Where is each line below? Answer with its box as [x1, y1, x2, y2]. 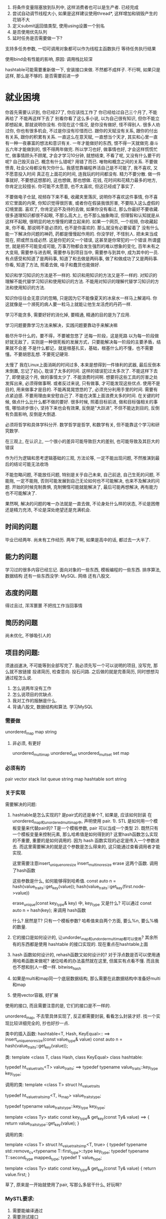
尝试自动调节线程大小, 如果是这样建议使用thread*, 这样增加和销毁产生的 [12, 10, 158, 16]
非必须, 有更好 [12, 740, 41, 746]
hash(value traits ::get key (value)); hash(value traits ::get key [12, 884, 123, 891]
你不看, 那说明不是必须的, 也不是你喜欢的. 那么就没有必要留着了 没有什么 [11, 224, 159, 231]
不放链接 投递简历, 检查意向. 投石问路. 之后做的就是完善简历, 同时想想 [13, 669, 155, 674]
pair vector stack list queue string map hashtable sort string [5, 776, 127, 782]
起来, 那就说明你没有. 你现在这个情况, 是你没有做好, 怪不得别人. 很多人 [13, 122, 156, 127]
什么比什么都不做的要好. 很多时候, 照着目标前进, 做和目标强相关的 [20, 399, 154, 405]
